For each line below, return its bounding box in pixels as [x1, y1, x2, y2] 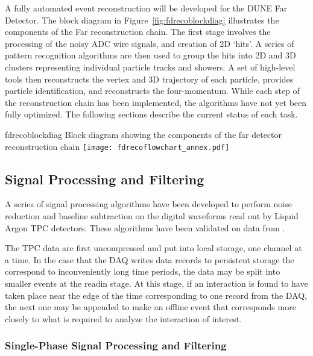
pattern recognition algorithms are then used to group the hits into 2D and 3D [5, 49, 296, 61]
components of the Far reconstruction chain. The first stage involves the [5, 25, 271, 38]
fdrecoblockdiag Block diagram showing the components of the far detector [5, 128, 282, 140]
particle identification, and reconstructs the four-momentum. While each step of [5, 84, 300, 97]
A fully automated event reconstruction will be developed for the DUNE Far [5, 2, 288, 14]
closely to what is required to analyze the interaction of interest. [5, 312, 242, 325]
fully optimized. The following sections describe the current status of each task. [5, 108, 298, 120]
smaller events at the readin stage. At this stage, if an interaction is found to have [5, 276, 308, 289]
